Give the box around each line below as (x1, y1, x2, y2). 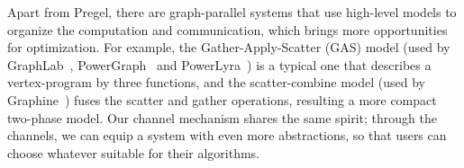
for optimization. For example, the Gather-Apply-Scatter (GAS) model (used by (7, 38, 450, 57)
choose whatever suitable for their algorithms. (7, 143, 259, 162)
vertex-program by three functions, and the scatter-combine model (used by (7, 73, 425, 92)
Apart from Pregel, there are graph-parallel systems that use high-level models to (7, 3, 457, 21)
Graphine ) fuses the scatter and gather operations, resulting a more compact (7, 90, 437, 109)
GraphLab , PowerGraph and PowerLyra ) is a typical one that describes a (7, 55, 432, 74)
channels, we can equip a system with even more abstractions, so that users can (7, 126, 447, 145)
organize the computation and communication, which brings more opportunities (7, 20, 448, 39)
